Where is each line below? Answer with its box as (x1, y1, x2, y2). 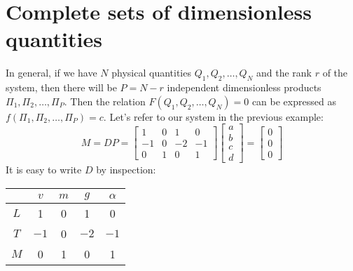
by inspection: (96, 162, 156, 177)
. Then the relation (64, 93, 146, 108)
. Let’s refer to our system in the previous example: (103, 109, 324, 124)
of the (322, 65, 348, 80)
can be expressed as (251, 93, 336, 108)
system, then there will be (6, 80, 117, 95)
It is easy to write (6, 162, 82, 177)
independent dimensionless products (167, 80, 321, 95)
